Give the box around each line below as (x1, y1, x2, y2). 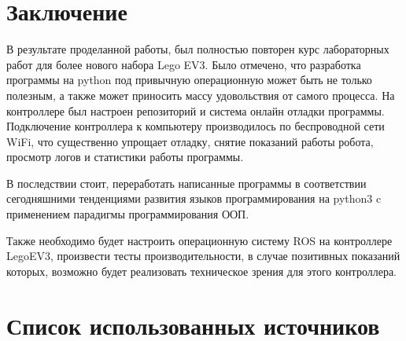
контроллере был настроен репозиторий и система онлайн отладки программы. (6, 102, 385, 119)
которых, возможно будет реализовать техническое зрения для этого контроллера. (6, 262, 397, 279)
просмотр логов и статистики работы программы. (6, 148, 244, 165)
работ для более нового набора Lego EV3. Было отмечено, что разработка (6, 56, 361, 72)
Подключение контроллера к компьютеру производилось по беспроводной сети (6, 118, 385, 134)
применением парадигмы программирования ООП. (6, 206, 249, 222)
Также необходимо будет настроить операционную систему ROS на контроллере (6, 232, 393, 248)
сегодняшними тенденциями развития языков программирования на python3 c (6, 190, 382, 207)
